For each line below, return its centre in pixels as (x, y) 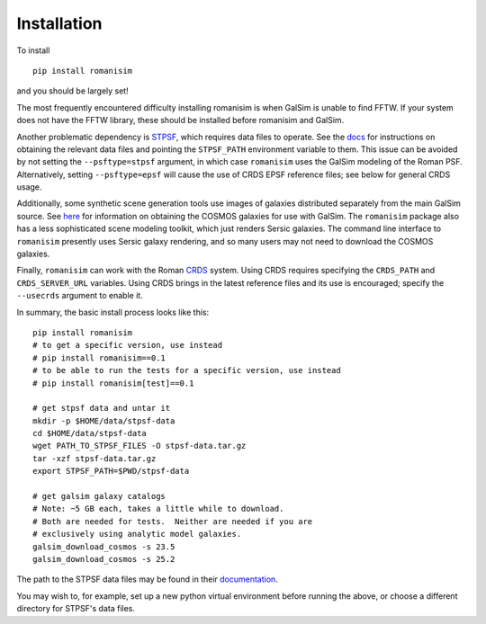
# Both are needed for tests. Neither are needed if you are (173, 521)
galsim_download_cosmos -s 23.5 (104, 547)
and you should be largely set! (73, 91)
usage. (29, 187)
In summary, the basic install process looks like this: (113, 312)
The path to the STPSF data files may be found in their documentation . (147, 579)
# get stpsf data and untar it (102, 408)
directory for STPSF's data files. (76, 609)
